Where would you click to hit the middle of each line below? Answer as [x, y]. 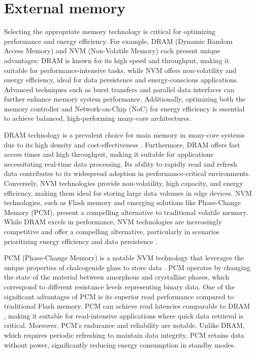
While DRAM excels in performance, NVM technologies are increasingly [113, 222]
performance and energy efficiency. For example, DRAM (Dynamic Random [118, 41]
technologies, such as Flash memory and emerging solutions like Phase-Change [122, 202]
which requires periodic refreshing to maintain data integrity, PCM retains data [124, 335]
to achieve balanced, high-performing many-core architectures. [98, 118]
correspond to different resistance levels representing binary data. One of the [119, 286]
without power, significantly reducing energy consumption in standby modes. [120, 344]
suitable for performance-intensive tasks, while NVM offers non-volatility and [120, 70]
